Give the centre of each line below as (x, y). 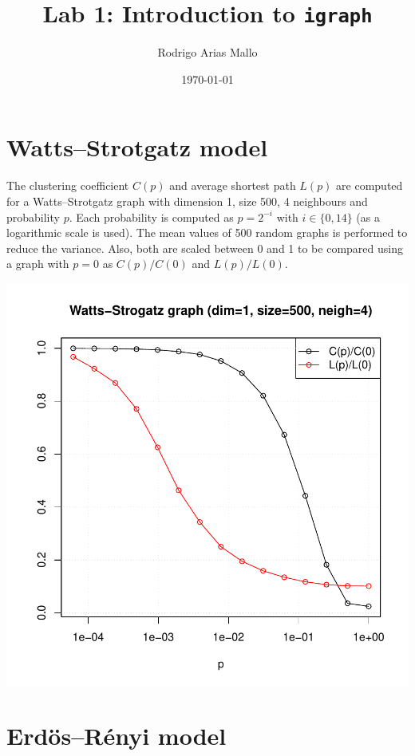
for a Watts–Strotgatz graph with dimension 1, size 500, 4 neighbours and (187, 201)
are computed (370, 185)
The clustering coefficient (68, 185)
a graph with (38, 264)
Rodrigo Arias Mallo (207, 52)
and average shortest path (233, 185)
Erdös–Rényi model (117, 735)
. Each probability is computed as (151, 217)
